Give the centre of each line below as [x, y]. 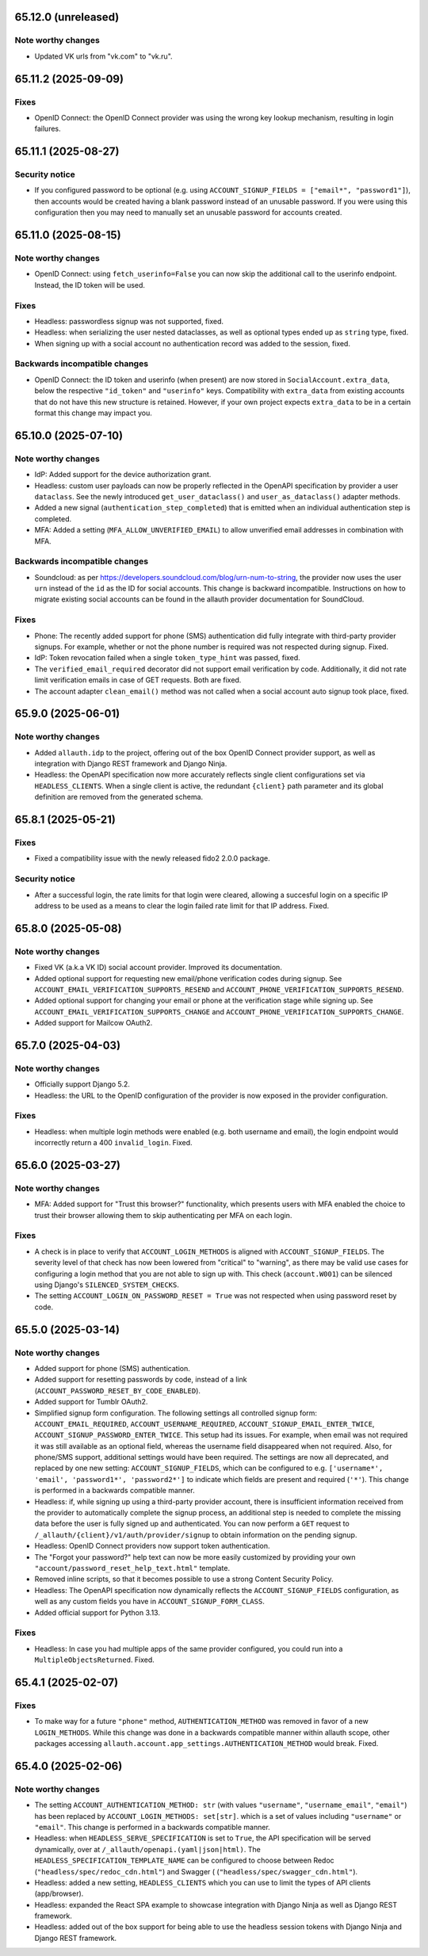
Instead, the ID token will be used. [90, 285]
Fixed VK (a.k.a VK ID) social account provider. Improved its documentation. [159, 968]
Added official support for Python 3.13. [97, 1612]
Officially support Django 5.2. [82, 1084]
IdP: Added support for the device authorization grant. [123, 475]
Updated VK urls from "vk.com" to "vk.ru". [104, 56]
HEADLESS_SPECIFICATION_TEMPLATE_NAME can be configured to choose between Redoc [184, 1860]
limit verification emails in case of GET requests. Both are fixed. [138, 680]
